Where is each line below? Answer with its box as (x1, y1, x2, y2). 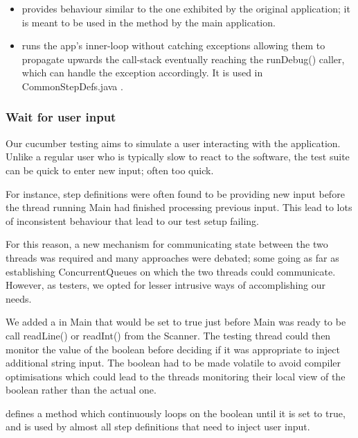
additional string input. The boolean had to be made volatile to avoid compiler (6, 355, 341, 370)
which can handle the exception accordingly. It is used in (21, 65, 263, 80)
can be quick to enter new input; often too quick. (6, 162, 214, 177)
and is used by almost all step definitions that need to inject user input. (6, 419, 310, 434)
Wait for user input (6, 108, 116, 126)
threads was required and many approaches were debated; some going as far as (6, 250, 339, 264)
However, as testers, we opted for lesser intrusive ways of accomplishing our (6, 278, 325, 292)
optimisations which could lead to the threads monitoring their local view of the (6, 369, 346, 383)
